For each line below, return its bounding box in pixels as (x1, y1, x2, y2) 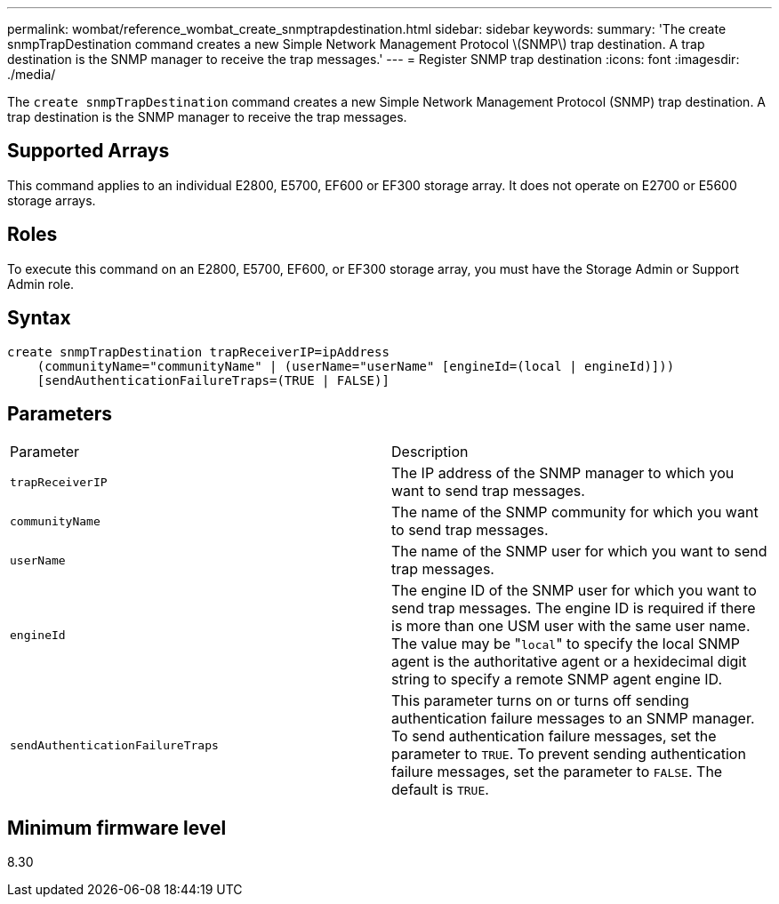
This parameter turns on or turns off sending (391, 692, 689, 710)
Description (391, 443, 469, 461)
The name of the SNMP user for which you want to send (391, 542, 767, 561)
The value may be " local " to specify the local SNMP (391, 635, 740, 653)
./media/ (7, 67, 56, 82)
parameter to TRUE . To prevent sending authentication (391, 745, 746, 764)
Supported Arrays (7, 140, 170, 163)
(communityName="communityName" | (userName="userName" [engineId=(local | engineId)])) (36, 358, 675, 373)
